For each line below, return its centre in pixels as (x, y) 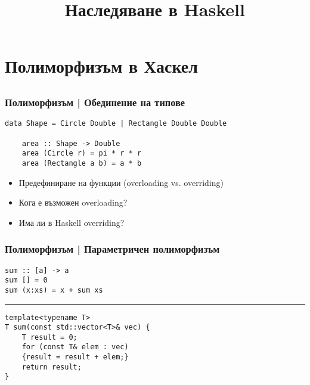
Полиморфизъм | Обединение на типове (95, 102)
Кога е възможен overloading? (73, 202)
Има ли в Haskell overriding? (72, 222)
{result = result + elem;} (75, 357)
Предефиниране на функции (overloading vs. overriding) (121, 182)
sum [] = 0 (26, 280)
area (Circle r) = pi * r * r (82, 153)
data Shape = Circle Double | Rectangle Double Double (116, 124)
